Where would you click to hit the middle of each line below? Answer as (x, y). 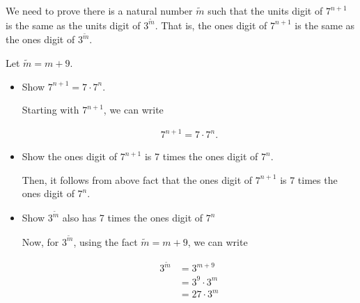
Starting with (50, 110)
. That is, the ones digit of (211, 25)
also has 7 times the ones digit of (133, 218)
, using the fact (105, 241)
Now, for (40, 241)
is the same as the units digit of (73, 25)
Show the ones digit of (69, 156)
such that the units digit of (265, 10)
